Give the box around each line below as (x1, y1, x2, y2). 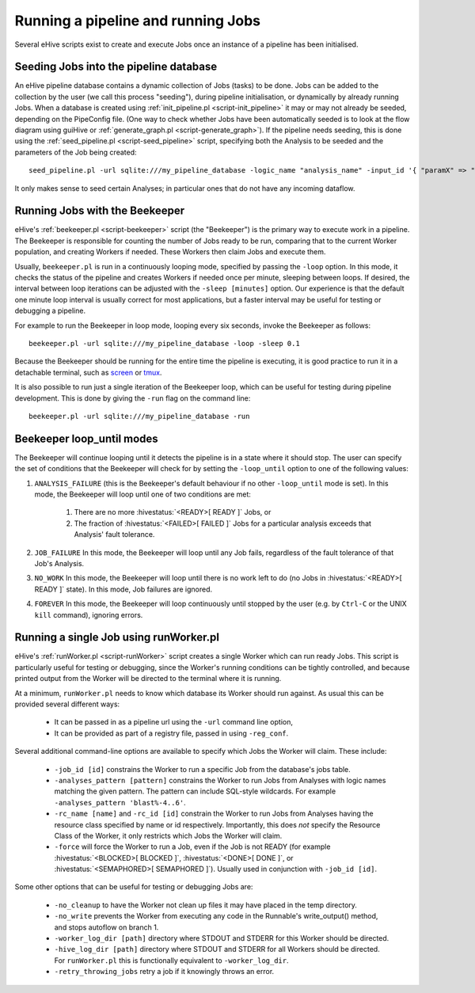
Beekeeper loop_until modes (14, 432, 158, 445)
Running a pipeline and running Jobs (14, 12, 261, 29)
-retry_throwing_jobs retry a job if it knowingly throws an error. (54, 967, 275, 976)
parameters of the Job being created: (14, 147, 138, 157)
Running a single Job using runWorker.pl (14, 630, 219, 645)
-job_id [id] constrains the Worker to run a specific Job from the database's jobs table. (54, 764, 351, 774)
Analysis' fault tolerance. (74, 530, 155, 539)
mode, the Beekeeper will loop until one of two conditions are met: (34, 489, 251, 499)
